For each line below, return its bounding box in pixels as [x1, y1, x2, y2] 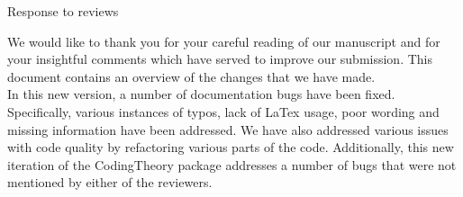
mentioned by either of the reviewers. [7, 173, 213, 192]
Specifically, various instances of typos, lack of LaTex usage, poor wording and [7, 102, 440, 121]
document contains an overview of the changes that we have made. [7, 67, 376, 85]
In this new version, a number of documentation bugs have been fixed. [7, 85, 395, 103]
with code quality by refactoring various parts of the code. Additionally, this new [7, 138, 454, 157]
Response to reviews [7, 2, 119, 20]
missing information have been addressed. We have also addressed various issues [7, 120, 449, 139]
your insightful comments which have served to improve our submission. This [7, 49, 433, 68]
